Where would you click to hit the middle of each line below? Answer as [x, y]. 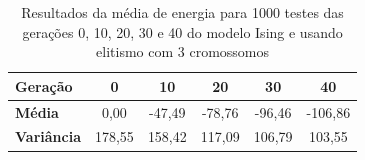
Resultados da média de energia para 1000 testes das [182, 12]
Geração [44, 85]
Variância [48, 136]
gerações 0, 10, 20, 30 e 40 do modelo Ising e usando [182, 31]
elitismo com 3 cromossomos [183, 51]
